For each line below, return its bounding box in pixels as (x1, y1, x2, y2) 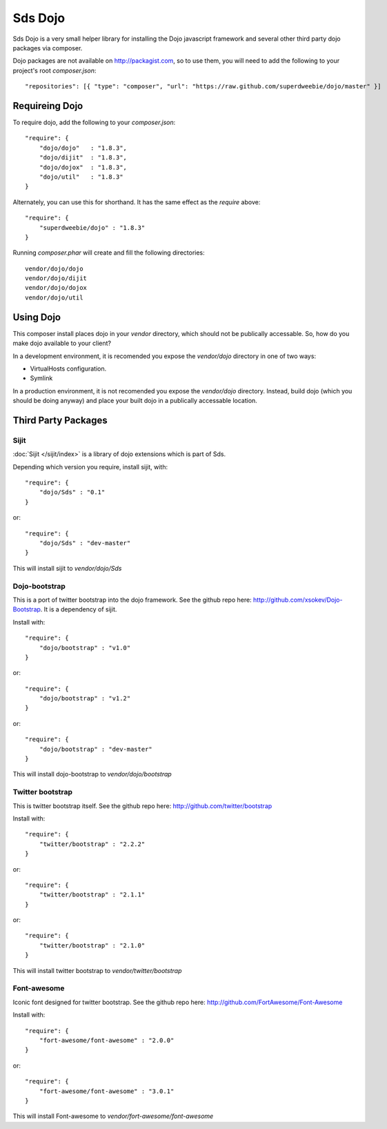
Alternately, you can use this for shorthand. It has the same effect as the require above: (12, 197, 261, 206)
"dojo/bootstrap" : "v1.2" (39, 694, 131, 703)
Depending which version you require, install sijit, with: (12, 462, 168, 471)
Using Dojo (12, 311, 61, 323)
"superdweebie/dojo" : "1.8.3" (39, 224, 146, 231)
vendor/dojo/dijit (25, 275, 88, 282)
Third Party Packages (12, 414, 108, 426)
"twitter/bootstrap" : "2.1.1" (39, 891, 146, 899)
